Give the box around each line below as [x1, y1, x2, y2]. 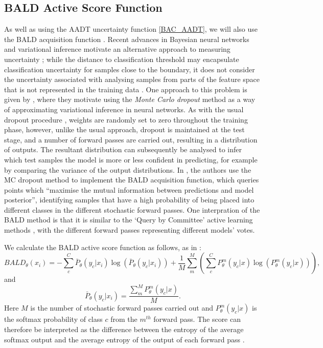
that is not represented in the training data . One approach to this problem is [4, 84, 247, 94]
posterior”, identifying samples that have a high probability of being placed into [4, 194, 255, 205]
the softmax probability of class [4, 314, 103, 324]
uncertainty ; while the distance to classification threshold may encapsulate [4, 53, 239, 64]
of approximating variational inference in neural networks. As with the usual [4, 104, 244, 114]
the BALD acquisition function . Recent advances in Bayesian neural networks [4, 33, 249, 44]
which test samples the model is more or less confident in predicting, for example [4, 154, 258, 165]
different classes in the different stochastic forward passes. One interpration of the [4, 204, 260, 215]
